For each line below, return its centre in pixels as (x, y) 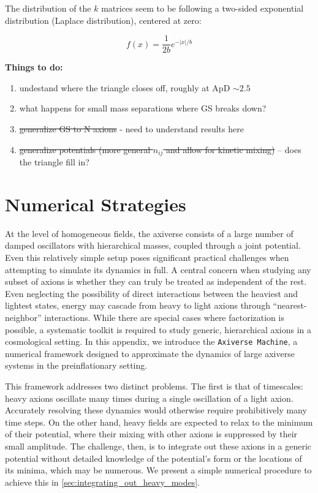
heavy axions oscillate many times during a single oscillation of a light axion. (149, 398)
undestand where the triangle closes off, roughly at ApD (125, 87)
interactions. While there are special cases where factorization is (164, 317)
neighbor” (23, 317)
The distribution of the (48, 8)
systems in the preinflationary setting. (76, 365)
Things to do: (34, 67)
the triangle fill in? (54, 162)
